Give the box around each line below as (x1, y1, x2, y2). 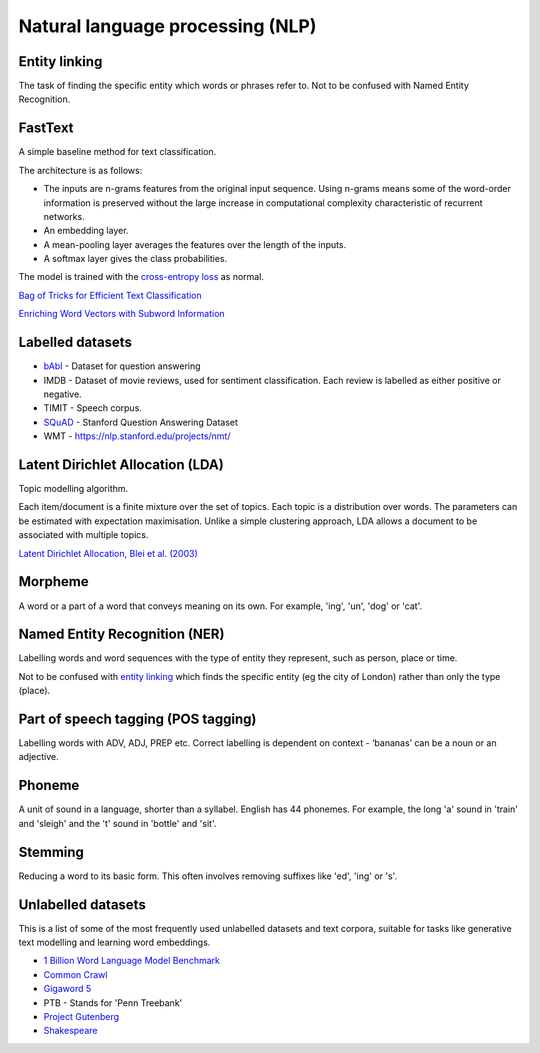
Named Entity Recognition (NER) (18, 626, 225, 643)
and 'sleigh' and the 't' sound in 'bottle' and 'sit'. (18, 817, 217, 829)
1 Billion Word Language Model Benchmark (43, 955, 220, 967)
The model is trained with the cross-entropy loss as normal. (18, 271, 265, 283)
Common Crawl (43, 968, 108, 980)
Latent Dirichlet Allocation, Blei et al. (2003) (18, 547, 199, 559)
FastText (18, 120, 74, 137)
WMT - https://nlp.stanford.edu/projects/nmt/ (43, 430, 231, 442)
